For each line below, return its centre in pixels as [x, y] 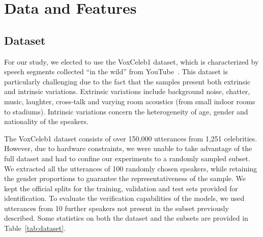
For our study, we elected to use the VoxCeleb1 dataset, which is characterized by [131, 61]
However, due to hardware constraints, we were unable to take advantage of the [128, 148]
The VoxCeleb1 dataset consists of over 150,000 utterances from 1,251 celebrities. [131, 138]
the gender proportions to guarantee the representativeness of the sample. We [125, 178]
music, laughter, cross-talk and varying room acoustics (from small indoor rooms [130, 101]
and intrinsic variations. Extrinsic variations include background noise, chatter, [127, 91]
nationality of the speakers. [46, 121]
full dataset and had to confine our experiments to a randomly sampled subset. [127, 158]
